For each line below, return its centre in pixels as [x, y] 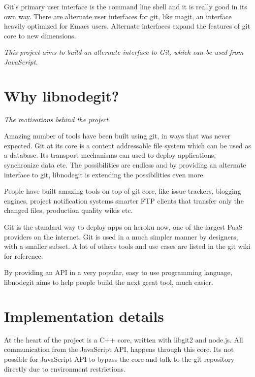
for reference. [24, 256]
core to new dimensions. [40, 35]
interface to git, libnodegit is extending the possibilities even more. [105, 174]
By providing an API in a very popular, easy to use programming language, [118, 272]
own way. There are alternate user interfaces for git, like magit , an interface [118, 16]
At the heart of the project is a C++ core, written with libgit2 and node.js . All [124, 339]
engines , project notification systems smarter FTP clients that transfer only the [124, 200]
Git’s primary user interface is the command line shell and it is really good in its [126, 6]
